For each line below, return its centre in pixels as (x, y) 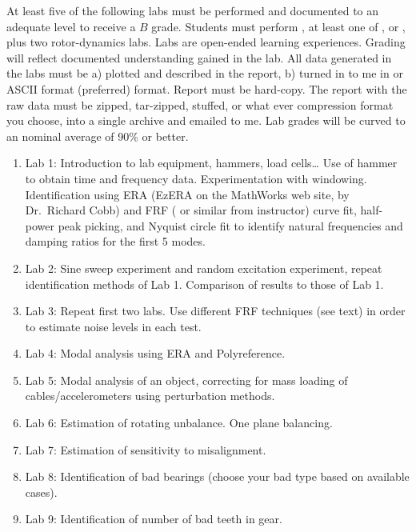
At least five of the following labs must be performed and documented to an (193, 10)
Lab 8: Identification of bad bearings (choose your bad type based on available (217, 476)
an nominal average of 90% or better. (98, 136)
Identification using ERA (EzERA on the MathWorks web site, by (187, 194)
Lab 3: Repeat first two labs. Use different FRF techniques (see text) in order (215, 311)
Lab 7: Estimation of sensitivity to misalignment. (146, 449)
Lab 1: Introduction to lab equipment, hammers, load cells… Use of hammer (211, 163)
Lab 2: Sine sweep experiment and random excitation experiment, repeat (204, 268)
